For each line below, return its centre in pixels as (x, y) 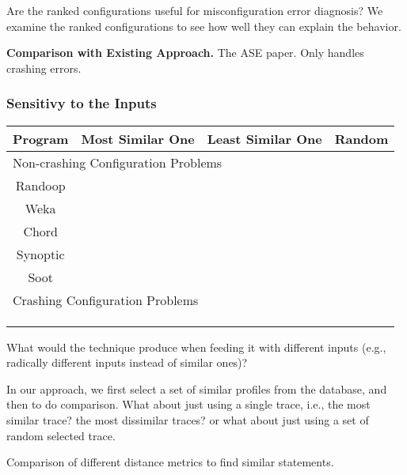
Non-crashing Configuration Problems (118, 162)
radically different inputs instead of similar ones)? (127, 362)
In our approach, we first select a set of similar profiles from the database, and (197, 388)
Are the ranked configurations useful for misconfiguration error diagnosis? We (195, 10)
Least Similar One (264, 138)
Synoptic (40, 254)
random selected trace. (61, 435)
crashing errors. (44, 68)
